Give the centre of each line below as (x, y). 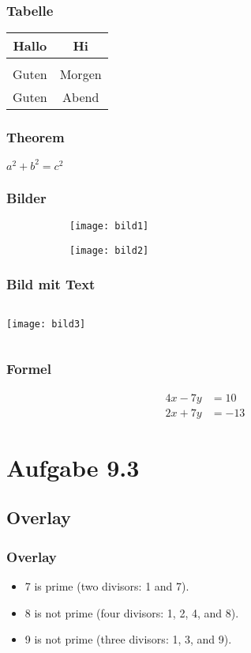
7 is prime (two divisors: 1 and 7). (107, 586)
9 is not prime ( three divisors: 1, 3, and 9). (128, 639)
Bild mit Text (51, 284)
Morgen (81, 74)
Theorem (36, 137)
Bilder (26, 197)
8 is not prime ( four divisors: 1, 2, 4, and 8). (132, 612)
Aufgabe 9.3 (73, 467)
